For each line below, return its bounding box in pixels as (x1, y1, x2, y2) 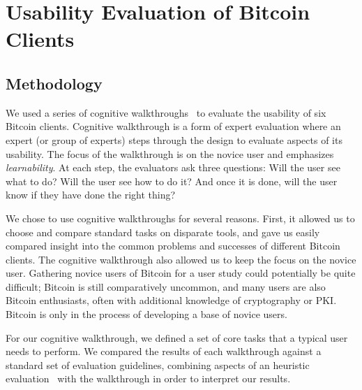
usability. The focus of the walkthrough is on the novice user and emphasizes (6, 146, 334, 161)
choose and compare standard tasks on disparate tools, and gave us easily (6, 224, 320, 239)
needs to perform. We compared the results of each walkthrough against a (6, 344, 322, 359)
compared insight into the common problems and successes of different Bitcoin (6, 238, 340, 253)
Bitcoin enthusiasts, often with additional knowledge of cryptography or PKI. (6, 293, 337, 308)
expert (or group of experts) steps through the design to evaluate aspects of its (6, 132, 342, 147)
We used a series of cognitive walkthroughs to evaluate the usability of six (6, 105, 326, 120)
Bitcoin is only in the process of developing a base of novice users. (6, 307, 287, 322)
